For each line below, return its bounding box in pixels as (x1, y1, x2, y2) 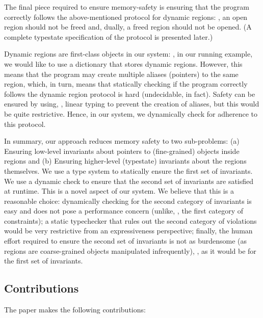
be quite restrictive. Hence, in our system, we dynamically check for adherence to (4, 108, 257, 119)
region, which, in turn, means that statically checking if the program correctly (4, 78, 248, 89)
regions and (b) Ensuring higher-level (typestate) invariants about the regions (4, 155, 247, 166)
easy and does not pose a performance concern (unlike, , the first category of (4, 205, 244, 216)
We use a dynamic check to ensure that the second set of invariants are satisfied (4, 175, 254, 186)
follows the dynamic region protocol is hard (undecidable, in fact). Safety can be (4, 88, 255, 99)
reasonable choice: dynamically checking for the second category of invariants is (4, 195, 252, 206)
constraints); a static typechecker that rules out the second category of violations (4, 215, 257, 226)
